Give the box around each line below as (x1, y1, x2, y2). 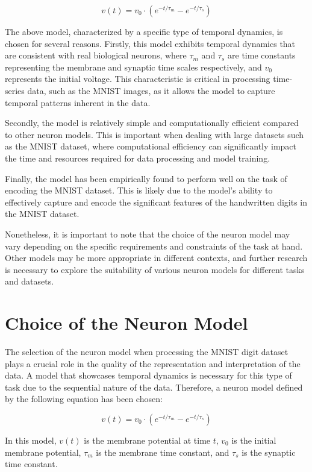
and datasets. (5, 275, 54, 288)
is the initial (231, 433, 276, 446)
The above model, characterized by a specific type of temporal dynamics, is (5, 25, 283, 37)
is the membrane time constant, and (96, 445, 229, 458)
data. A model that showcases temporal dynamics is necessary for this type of (5, 369, 292, 382)
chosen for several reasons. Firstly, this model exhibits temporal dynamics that (5, 37, 296, 49)
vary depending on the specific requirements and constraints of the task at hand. (5, 239, 303, 252)
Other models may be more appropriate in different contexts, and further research (5, 251, 308, 264)
